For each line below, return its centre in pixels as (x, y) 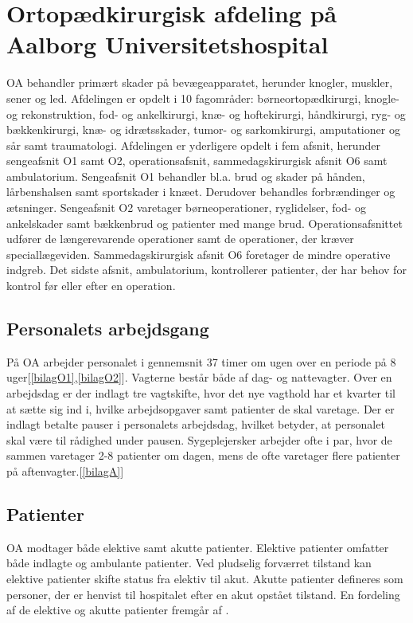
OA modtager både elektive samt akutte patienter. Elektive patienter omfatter (198, 547)
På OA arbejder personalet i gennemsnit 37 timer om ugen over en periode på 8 (201, 361)
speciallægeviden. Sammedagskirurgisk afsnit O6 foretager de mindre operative (199, 254)
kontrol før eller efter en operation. (91, 286)
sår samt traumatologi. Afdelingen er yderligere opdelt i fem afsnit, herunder (193, 145)
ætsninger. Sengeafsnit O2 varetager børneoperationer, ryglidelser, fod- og (187, 208)
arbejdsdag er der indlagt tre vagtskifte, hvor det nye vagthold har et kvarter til (201, 393)
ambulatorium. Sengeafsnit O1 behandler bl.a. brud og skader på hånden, (186, 176)
